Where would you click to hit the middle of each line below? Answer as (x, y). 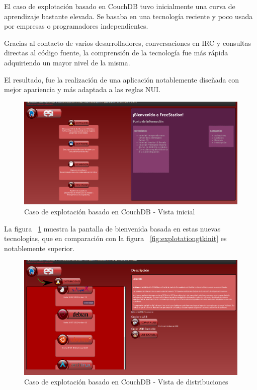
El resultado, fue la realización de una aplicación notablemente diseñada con (122, 79)
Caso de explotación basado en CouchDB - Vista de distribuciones (126, 382)
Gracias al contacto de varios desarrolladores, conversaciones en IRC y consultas (128, 43)
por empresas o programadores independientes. (76, 26)
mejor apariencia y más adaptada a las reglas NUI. (82, 89)
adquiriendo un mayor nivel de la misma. (67, 62)
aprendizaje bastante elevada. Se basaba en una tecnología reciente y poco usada (128, 16)
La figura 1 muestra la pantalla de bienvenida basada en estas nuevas (112, 228)
